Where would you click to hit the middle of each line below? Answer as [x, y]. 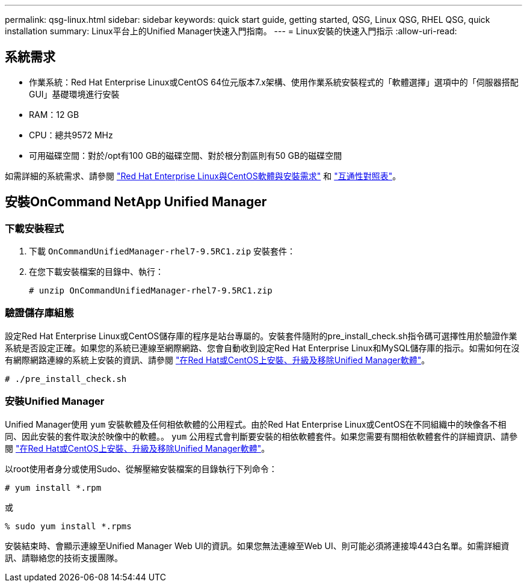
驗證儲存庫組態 [39, 313]
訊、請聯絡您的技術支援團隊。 [64, 558]
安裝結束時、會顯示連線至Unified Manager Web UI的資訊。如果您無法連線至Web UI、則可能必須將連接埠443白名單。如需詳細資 [257, 546]
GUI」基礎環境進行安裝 [74, 94]
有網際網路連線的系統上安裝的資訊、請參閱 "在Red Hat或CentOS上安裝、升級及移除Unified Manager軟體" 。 [217, 360]
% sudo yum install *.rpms [68, 526]
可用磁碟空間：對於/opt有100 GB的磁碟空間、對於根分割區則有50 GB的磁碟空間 [186, 155]
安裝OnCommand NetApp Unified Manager [136, 202]
